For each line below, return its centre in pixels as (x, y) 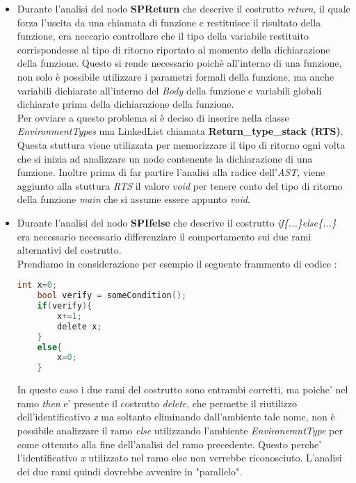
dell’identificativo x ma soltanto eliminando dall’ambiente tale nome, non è (176, 417)
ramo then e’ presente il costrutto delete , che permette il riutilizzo (157, 403)
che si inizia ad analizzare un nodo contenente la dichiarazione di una (165, 158)
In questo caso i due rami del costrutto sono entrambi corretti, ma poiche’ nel (183, 390)
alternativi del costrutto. (69, 250)
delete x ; (80, 326)
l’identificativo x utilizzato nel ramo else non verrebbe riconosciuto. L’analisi (179, 458)
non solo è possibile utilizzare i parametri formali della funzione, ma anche (176, 76)
